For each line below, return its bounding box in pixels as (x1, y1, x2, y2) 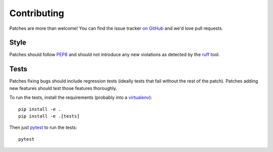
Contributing (9, 8, 64, 19)
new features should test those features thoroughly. (9, 85, 117, 91)
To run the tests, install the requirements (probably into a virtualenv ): (9, 94, 153, 100)
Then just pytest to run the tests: (9, 124, 77, 131)
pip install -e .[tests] (18, 113, 80, 119)
